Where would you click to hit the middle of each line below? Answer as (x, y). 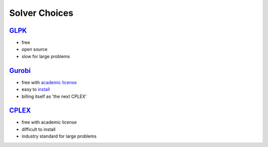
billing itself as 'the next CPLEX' (54, 96)
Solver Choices (41, 13)
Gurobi (20, 70)
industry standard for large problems (59, 136)
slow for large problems (46, 56)
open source (34, 49)
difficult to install (38, 129)
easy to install (36, 89)
